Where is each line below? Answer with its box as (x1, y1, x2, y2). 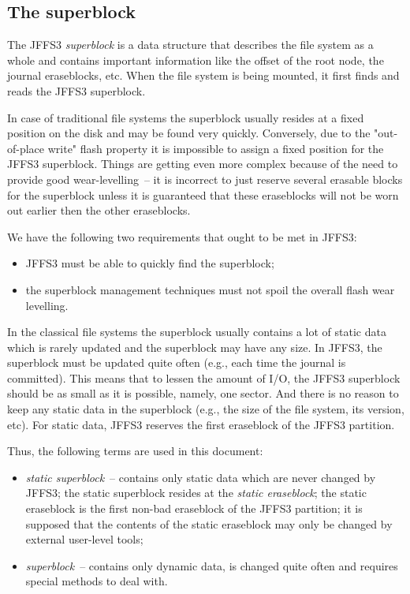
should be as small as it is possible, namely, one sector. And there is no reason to (7, 385, 399, 402)
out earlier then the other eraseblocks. (7, 202, 191, 219)
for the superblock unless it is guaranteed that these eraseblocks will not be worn (7, 186, 399, 203)
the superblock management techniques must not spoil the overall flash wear (25, 281, 395, 297)
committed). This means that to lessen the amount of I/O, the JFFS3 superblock (7, 369, 401, 386)
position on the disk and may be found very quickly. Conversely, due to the (7, 125, 371, 141)
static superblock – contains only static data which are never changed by (25, 469, 376, 485)
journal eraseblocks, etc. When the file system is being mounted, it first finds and (7, 67, 400, 84)
